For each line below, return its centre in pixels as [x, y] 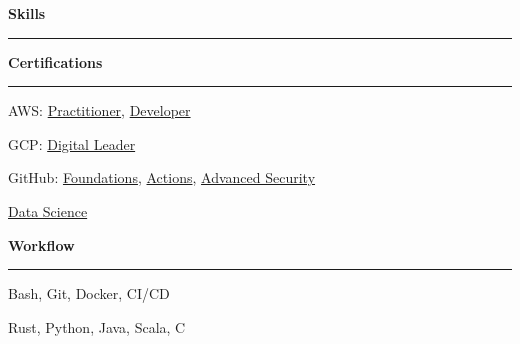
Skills [27, 13]
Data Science [48, 210]
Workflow [41, 244]
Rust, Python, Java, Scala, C [97, 326]
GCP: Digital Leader [72, 143]
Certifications [55, 61]
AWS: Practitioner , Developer [99, 110]
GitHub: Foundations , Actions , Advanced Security [162, 177]
